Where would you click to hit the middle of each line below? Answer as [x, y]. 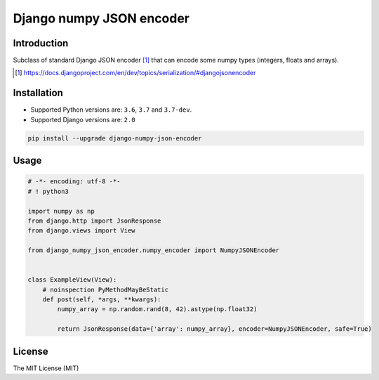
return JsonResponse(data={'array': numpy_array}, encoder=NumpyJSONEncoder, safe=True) [214, 329]
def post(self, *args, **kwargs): [102, 300]
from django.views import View [82, 231]
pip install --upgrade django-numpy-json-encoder [115, 138]
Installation [38, 93]
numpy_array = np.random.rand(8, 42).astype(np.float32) [157, 309]
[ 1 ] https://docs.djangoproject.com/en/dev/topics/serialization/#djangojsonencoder [135, 73]
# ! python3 [48, 191]
